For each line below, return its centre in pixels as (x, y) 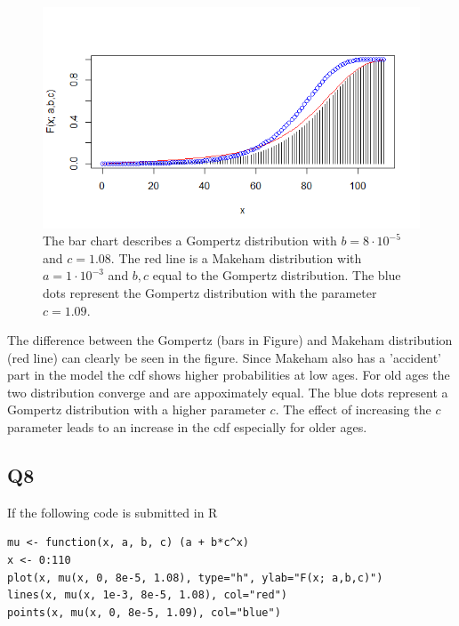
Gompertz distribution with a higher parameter (137, 409)
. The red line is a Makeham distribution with (236, 257)
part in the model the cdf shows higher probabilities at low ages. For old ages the (229, 375)
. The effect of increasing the (353, 409)
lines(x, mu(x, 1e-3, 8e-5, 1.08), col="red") (147, 595)
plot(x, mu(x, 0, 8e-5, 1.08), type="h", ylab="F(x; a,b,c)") (195, 578)
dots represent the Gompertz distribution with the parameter (210, 292)
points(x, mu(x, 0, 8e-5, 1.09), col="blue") (144, 612)
